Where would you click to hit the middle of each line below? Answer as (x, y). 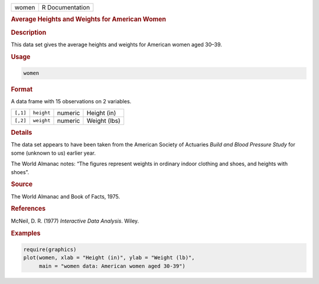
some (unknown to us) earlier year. (53, 153)
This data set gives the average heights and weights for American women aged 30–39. (117, 44)
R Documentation (66, 7)
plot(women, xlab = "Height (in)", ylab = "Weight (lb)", (109, 258)
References (28, 208)
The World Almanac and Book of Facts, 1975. (66, 196)
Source (22, 184)
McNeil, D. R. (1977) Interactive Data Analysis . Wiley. (75, 221)
